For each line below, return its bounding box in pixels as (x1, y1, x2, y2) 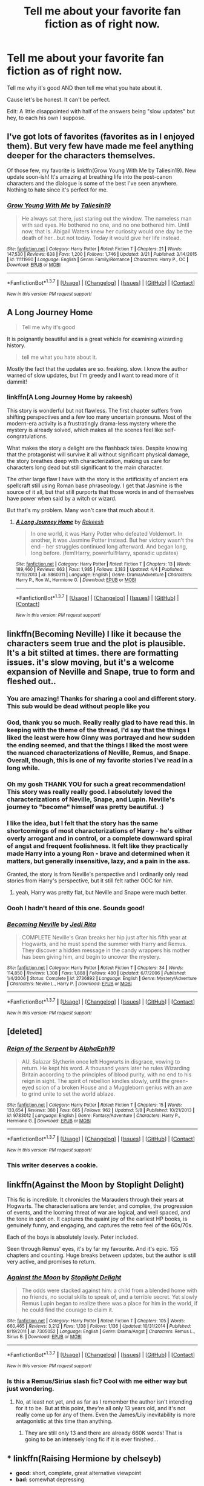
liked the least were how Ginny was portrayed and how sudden (7, 733, 196, 742)
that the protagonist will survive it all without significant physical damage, (7, 450, 190, 458)
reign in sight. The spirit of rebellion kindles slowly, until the (21, 1078, 170, 1085)
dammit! (7, 378, 27, 385)
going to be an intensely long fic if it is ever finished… (24, 1436, 159, 1443)
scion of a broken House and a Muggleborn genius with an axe (35, 1084, 192, 1091)
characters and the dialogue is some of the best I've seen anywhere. (7, 179, 178, 187)
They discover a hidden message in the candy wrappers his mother (21, 947, 190, 954)
